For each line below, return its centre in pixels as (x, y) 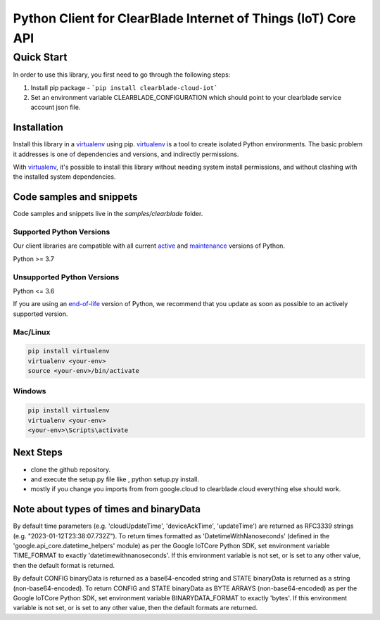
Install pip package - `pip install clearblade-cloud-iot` (124, 87)
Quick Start (40, 57)
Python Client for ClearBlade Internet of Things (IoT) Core (184, 18)
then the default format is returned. (64, 565)
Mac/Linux (32, 332)
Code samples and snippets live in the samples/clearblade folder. (108, 214)
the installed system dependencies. (64, 177)
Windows (30, 391)
